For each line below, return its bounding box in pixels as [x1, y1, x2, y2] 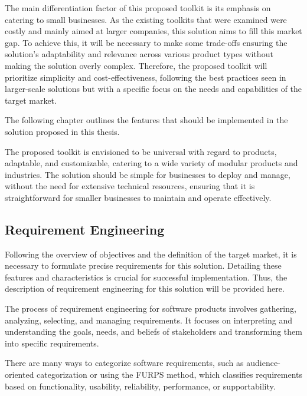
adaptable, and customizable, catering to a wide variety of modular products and [5, 157, 298, 169]
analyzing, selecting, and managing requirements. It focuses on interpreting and [5, 313, 292, 326]
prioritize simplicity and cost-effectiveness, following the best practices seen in [5, 71, 286, 83]
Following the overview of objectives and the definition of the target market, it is [5, 247, 297, 260]
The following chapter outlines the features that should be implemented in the [5, 114, 288, 126]
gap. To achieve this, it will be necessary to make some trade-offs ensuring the [5, 36, 288, 48]
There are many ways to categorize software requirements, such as [5, 357, 244, 369]
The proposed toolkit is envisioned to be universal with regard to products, [5, 145, 277, 157]
